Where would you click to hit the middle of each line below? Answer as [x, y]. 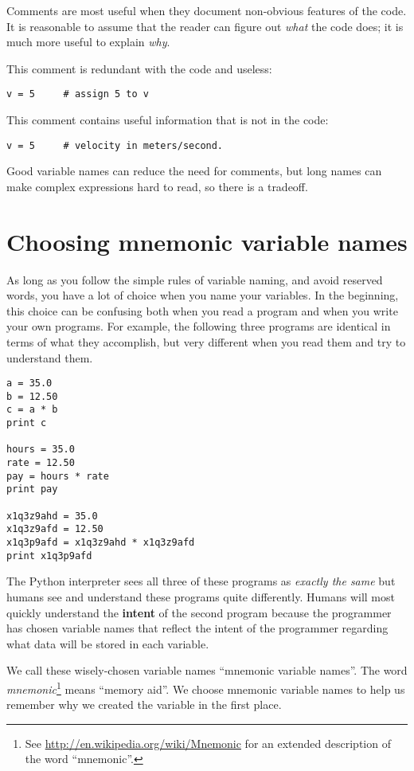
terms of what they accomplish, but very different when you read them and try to [206, 341]
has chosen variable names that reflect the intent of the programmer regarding [197, 628]
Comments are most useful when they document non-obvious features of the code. [207, 10]
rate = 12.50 [41, 463]
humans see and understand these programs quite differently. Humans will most [201, 596]
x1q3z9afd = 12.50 [55, 529]
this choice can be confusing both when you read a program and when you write [202, 310]
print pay [32, 489]
